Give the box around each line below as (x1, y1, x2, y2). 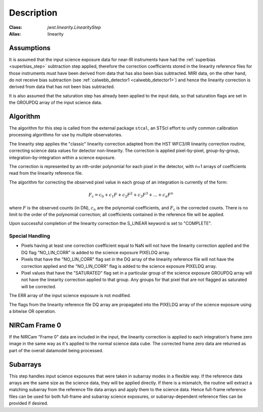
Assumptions (9, 44, 51, 52)
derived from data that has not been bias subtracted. (9, 84, 115, 90)
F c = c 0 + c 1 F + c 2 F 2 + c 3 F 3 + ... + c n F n (88, 191, 173, 199)
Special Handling (9, 233, 51, 240)
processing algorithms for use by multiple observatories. (9, 132, 123, 138)
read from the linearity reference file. (9, 170, 83, 176)
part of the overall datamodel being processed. (9, 347, 104, 353)
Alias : (9, 31, 21, 37)
